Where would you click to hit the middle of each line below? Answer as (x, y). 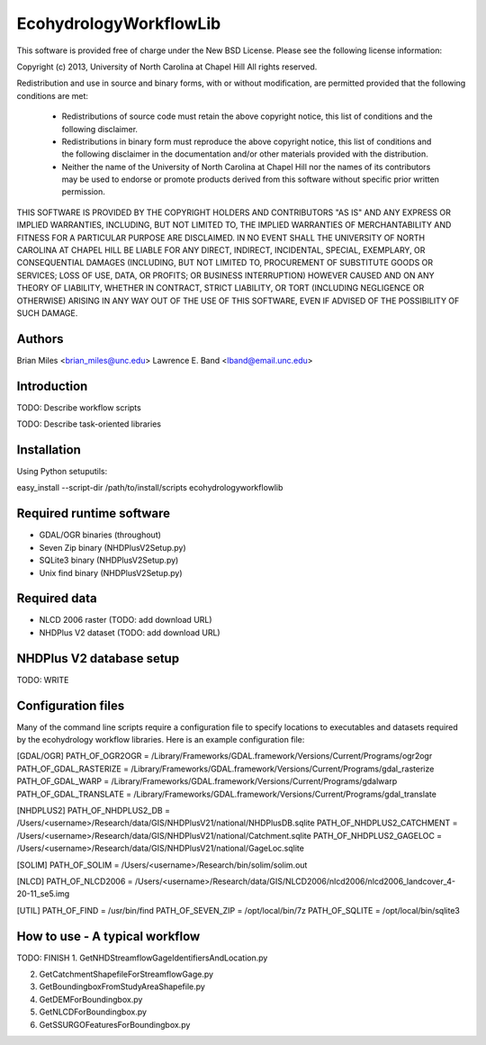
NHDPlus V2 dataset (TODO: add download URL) (130, 632)
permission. (83, 192)
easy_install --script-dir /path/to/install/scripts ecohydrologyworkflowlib (150, 488)
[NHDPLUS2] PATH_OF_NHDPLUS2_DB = (94, 811)
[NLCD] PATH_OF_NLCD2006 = (75, 881)
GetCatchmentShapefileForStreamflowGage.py (126, 974)
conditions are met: (53, 95)
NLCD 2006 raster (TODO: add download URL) (126, 620)
